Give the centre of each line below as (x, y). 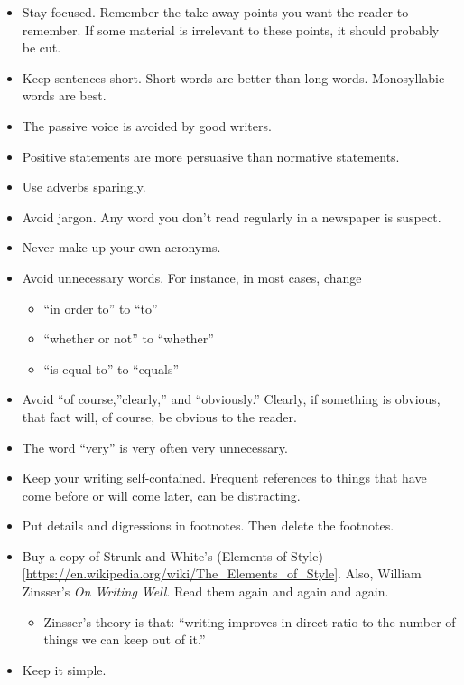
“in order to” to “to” (101, 308)
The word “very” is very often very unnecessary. (155, 447)
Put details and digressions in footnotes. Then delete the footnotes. (208, 525)
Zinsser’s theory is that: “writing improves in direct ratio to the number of (250, 621)
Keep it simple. (64, 669)
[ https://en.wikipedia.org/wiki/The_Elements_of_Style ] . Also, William (222, 573)
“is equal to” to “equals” (111, 368)
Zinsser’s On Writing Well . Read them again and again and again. (205, 591)
